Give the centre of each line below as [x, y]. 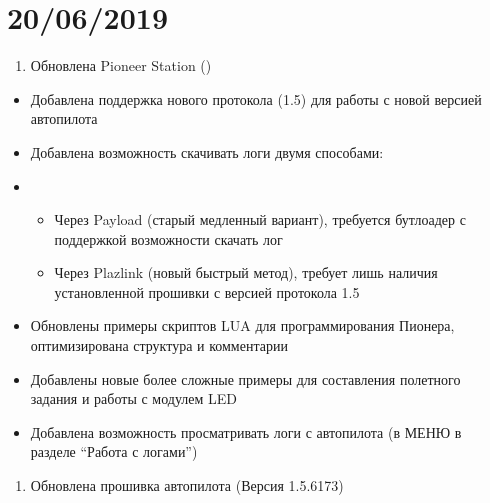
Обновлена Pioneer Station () [121, 65]
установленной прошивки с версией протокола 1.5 [207, 291]
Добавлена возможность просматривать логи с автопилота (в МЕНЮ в [246, 431]
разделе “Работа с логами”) [114, 451]
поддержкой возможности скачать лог [168, 238]
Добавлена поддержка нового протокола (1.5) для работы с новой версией [256, 98]
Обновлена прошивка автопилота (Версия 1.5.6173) [187, 485]
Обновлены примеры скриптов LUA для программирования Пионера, [242, 325]
